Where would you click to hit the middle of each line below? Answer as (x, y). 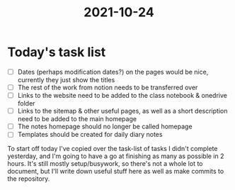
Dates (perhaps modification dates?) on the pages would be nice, (113, 72)
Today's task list (57, 52)
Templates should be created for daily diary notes (90, 135)
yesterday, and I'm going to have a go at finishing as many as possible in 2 (116, 156)
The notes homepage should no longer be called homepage (105, 127)
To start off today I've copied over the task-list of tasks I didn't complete (113, 149)
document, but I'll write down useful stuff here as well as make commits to (116, 172)
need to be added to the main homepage (77, 119)
